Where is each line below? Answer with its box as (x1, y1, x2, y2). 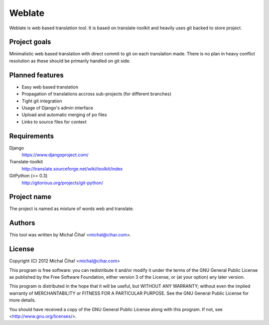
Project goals (9, 38, 51, 46)
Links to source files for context (21, 118, 87, 124)
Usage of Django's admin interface (21, 105, 93, 110)
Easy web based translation (21, 84, 79, 90)
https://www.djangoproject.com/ (21, 152, 89, 158)
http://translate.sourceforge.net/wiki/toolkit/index (21, 166, 123, 172)
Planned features (9, 71, 64, 79)
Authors (9, 219, 35, 227)
